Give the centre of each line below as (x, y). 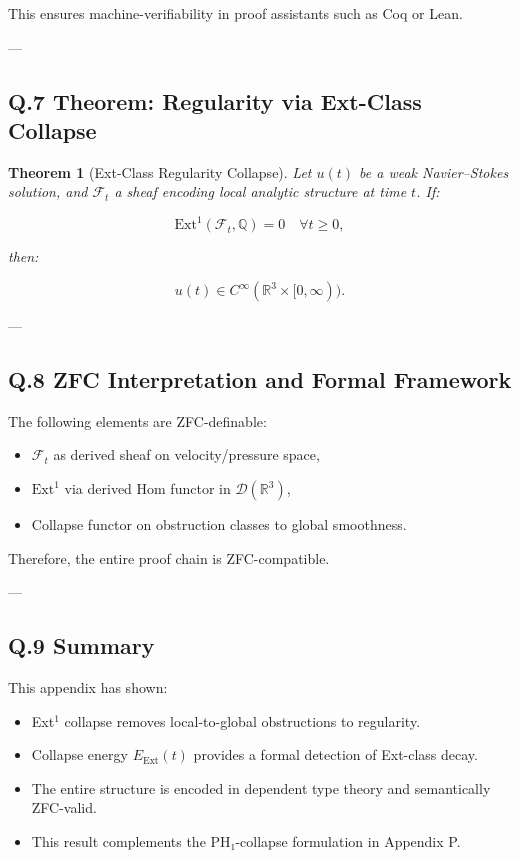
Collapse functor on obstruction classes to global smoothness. (219, 524)
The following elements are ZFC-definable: (137, 420)
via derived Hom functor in (147, 488)
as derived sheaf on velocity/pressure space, (186, 454)
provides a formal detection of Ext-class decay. (335, 754)
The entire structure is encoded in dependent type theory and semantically (261, 787)
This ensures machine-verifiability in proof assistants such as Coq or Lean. (235, 13)
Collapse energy (79, 754)
